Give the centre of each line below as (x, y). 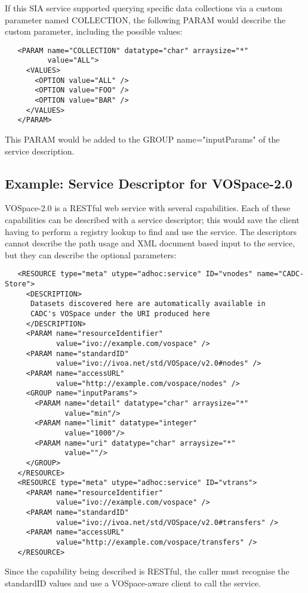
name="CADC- (281, 274)
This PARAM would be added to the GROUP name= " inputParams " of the (142, 139)
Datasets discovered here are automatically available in (148, 304)
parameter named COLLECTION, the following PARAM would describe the (145, 19)
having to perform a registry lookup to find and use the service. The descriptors (151, 231)
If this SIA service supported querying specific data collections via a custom (144, 8)
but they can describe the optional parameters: (91, 254)
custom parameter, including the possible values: (94, 31)
